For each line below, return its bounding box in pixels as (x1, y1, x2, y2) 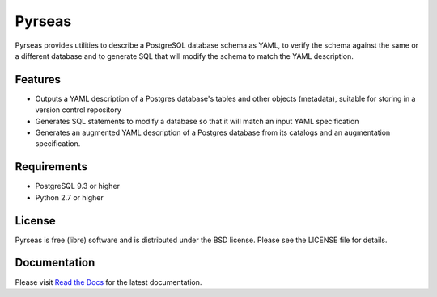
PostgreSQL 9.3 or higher (35, 182, 121, 191)
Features (15, 73, 61, 86)
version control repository (35, 105, 121, 115)
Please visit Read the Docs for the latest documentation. (15, 277, 202, 287)
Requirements (15, 160, 88, 174)
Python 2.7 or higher (35, 192, 104, 202)
